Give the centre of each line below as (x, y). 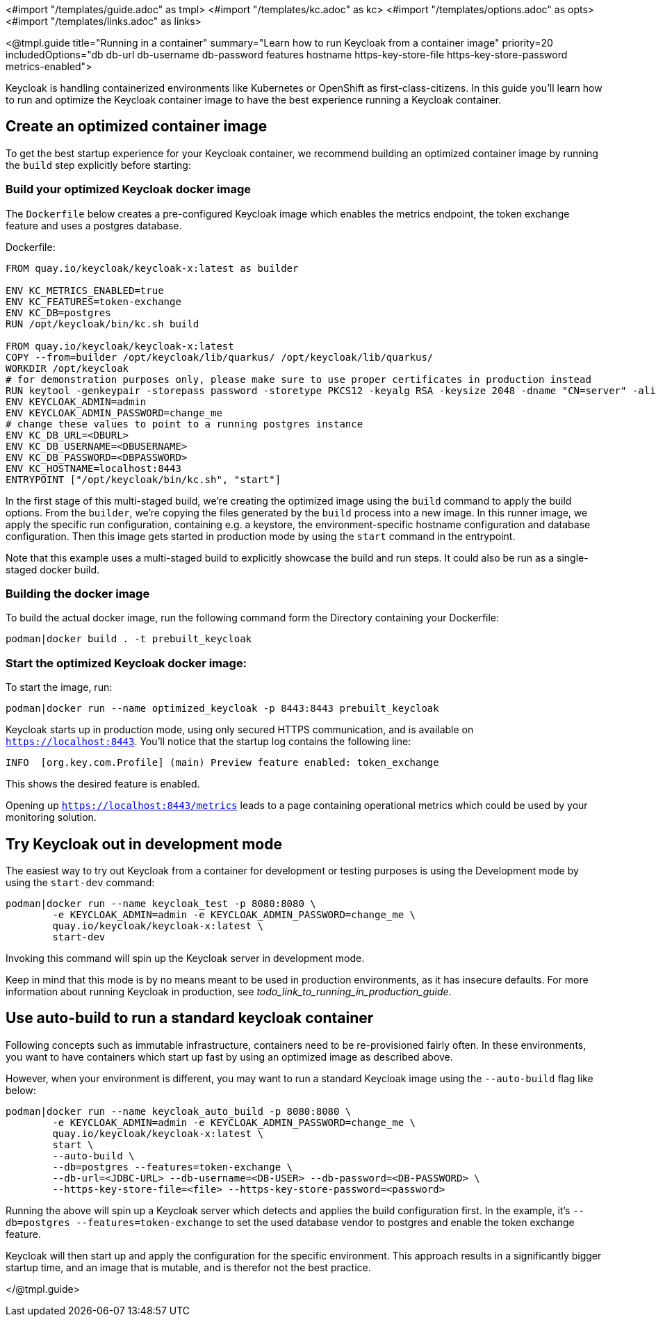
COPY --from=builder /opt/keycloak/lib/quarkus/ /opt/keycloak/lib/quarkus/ (220, 357)
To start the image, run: (59, 687)
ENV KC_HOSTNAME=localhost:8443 (93, 468)
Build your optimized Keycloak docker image (129, 189)
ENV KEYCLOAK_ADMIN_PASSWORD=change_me (114, 413)
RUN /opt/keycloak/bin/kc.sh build (102, 324)
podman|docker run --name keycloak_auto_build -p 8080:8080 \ (179, 1111)
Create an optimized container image (137, 127)
